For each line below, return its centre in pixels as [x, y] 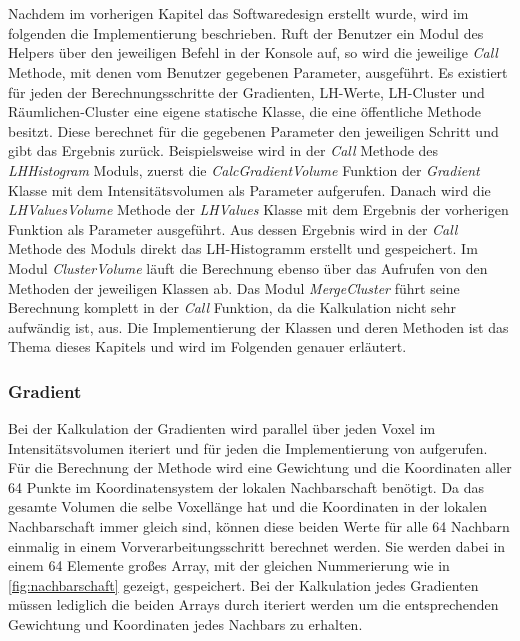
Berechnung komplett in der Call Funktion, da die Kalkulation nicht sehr [232, 307]
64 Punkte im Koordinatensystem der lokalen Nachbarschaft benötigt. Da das [246, 486]
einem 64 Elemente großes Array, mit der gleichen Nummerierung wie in [229, 565]
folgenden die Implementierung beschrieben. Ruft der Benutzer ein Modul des [246, 32]
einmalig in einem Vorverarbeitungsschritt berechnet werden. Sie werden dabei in [257, 545]
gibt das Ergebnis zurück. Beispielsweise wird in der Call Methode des [223, 150]
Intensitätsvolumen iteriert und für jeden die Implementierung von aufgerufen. [248, 447]
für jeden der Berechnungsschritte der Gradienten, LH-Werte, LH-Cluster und [246, 91]
